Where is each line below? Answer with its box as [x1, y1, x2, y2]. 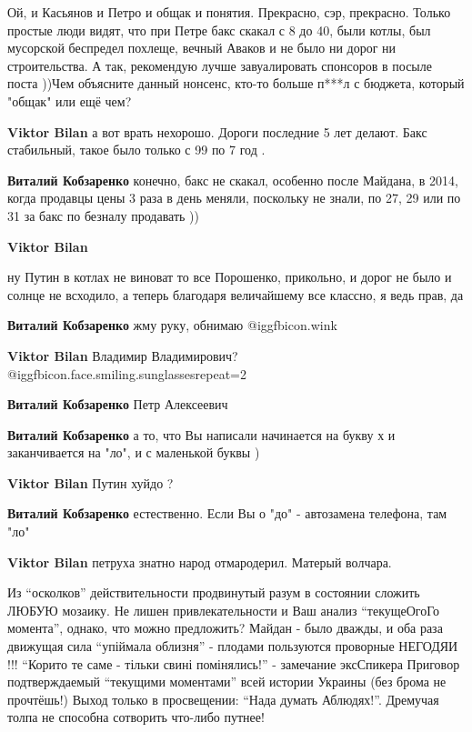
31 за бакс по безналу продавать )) [7, 206, 199, 225]
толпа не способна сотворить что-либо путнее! [7, 707, 265, 727]
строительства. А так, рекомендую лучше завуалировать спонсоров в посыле [7, 55, 432, 75]
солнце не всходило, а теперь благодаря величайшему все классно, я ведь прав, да [7, 285, 464, 304]
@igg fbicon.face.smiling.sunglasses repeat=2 [7, 364, 246, 383]
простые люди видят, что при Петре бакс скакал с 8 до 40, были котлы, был [7, 20, 431, 39]
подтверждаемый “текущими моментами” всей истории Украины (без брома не [7, 672, 447, 691]
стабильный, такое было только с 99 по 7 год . [7, 140, 266, 159]
